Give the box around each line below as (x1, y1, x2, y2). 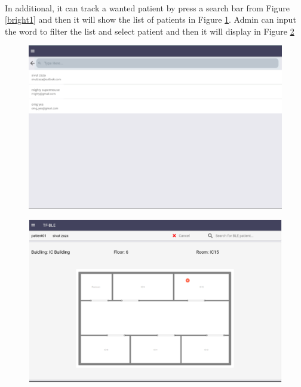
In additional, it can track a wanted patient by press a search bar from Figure (5, 1, 290, 14)
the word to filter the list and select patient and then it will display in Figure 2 (5, 24, 294, 37)
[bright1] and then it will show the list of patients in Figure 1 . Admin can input (5, 13, 296, 26)
